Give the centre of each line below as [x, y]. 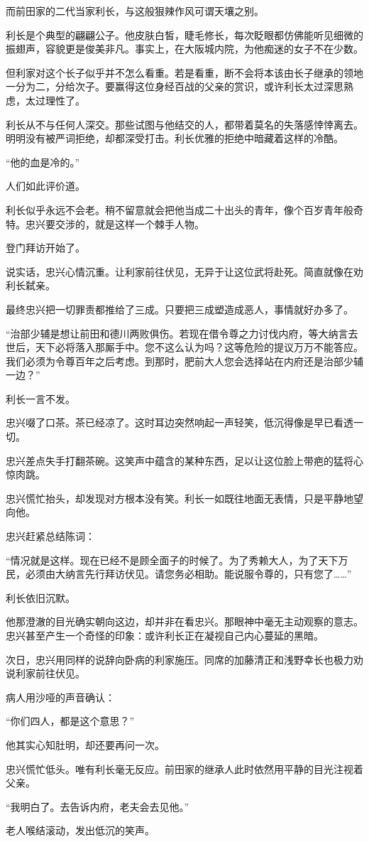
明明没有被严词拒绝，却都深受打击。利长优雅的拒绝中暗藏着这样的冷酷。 [175, 138]
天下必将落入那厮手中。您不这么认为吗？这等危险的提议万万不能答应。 [199, 347]
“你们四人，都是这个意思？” [70, 721]
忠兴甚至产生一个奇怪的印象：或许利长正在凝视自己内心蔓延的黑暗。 [165, 635]
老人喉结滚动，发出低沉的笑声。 [80, 830]
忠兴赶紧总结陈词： [50, 536]
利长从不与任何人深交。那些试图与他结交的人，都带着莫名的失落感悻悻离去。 [184, 124]
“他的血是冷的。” [43, 162]
